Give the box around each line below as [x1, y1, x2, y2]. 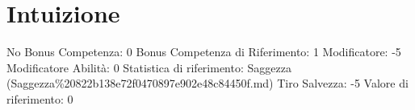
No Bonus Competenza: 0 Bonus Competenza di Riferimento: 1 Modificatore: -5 [6, 43, 401, 60]
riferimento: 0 [6, 90, 73, 107]
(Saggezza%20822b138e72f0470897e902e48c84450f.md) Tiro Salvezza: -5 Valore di [6, 75, 409, 92]
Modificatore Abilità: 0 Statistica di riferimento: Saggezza [6, 59, 291, 75]
